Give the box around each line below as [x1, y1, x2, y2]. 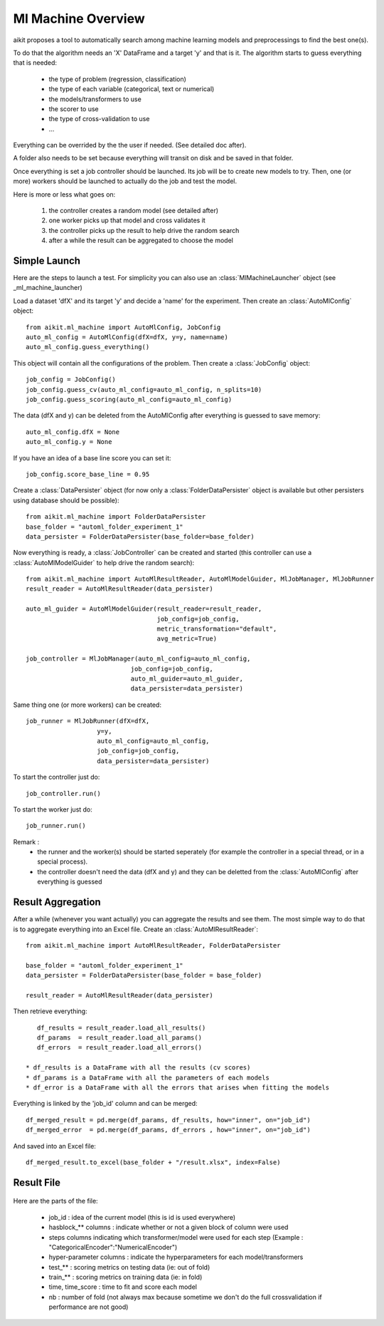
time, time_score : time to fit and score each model [48, 1283, 197, 1291]
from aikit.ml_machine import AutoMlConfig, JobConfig [26, 323, 221, 331]
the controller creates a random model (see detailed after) [48, 207, 219, 215]
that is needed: [13, 58, 57, 67]
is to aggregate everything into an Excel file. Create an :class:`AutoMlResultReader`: [13, 925, 259, 933]
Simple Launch [13, 255, 81, 266]
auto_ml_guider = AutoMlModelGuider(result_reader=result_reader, [26, 605, 262, 613]
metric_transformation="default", [156, 625, 277, 633]
